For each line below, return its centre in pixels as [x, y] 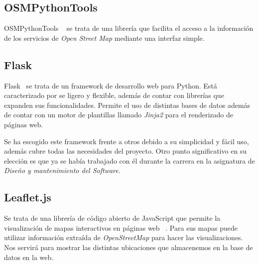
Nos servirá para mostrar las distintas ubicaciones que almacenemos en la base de [129, 247]
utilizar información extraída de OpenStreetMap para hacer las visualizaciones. [124, 237]
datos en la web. [29, 257]
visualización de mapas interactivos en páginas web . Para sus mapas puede [121, 227]
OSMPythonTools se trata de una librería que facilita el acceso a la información [129, 28]
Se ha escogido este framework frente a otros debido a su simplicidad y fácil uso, [127, 141]
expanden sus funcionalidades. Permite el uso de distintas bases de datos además [127, 105]
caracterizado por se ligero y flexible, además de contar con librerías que [114, 95]
